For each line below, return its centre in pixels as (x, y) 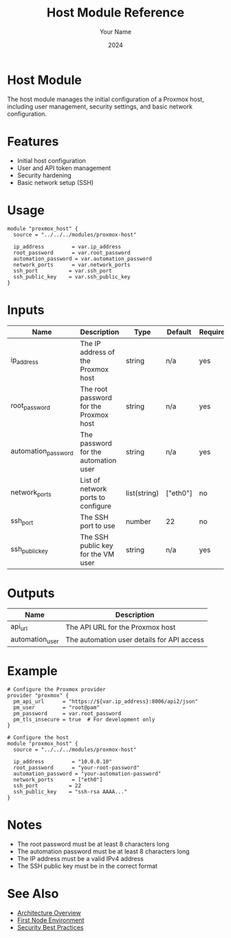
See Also (33, 894)
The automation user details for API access (135, 640)
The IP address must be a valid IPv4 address (80, 858)
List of (90, 480)
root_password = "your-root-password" (76, 767)
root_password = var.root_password (72, 252)
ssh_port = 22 (47, 785)
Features (33, 141)
